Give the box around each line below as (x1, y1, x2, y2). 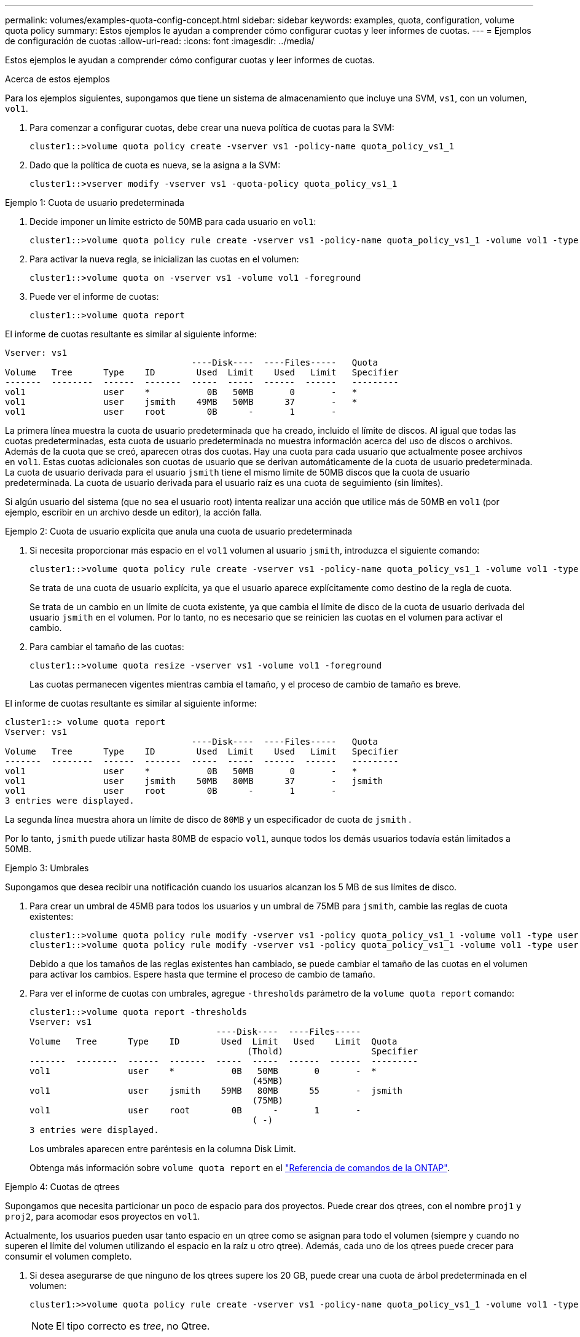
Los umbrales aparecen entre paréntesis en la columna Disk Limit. (29, 1143, 296, 1154)
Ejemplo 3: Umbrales (5, 863, 89, 873)
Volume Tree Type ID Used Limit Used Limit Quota (29, 1037, 398, 1046)
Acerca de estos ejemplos (5, 74, 110, 84)
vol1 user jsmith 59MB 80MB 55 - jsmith (29, 1086, 402, 1096)
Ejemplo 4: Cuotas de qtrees (5, 1182, 120, 1192)
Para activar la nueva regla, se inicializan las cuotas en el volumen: (29, 254, 299, 264)
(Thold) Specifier (247, 1046, 418, 1056)
